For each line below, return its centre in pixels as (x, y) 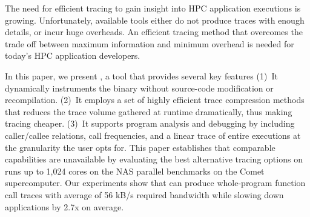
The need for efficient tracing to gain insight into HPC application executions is (153, 8)
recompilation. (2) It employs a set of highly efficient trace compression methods (155, 100)
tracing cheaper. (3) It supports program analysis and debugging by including (150, 123)
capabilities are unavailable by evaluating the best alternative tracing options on (154, 159)
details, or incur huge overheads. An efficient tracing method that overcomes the (154, 32)
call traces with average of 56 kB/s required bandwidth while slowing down (144, 194)
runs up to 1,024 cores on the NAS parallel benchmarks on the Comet (135, 171)
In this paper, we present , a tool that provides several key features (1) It (141, 75)
